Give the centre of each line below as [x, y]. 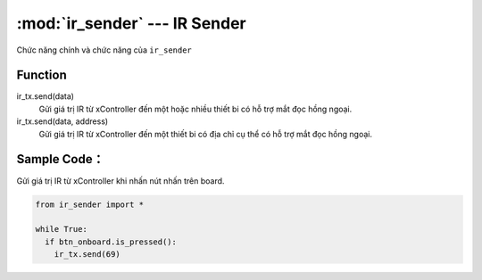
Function [42, 75]
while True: [62, 229]
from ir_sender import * [90, 204]
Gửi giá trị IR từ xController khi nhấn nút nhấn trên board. [120, 181]
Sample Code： [60, 159]
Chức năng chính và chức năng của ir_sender [104, 50]
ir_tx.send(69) [87, 255]
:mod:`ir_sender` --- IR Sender [131, 23]
